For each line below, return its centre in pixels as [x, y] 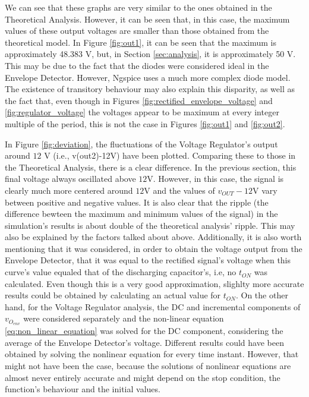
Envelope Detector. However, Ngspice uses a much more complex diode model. [148, 77]
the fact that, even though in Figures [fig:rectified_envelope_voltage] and [139, 100]
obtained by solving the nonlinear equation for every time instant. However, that [152, 354]
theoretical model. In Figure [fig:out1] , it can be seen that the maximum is [141, 42]
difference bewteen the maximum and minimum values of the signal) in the [141, 214]
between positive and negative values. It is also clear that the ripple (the [137, 202]
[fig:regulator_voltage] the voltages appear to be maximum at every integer [142, 112]
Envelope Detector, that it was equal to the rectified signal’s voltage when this [148, 260]
